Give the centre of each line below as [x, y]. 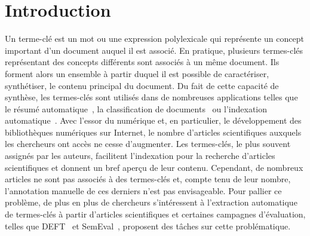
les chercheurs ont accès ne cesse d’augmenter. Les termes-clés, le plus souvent [148, 144]
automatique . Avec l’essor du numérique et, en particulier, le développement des [153, 120]
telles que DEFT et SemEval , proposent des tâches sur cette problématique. [148, 226]
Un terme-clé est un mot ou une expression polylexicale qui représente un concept [154, 39]
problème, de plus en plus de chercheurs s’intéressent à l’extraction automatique [151, 202]
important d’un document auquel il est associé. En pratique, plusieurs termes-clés [154, 50]
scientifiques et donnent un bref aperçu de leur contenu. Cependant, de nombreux [154, 167]
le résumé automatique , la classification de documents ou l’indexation [136, 108]
